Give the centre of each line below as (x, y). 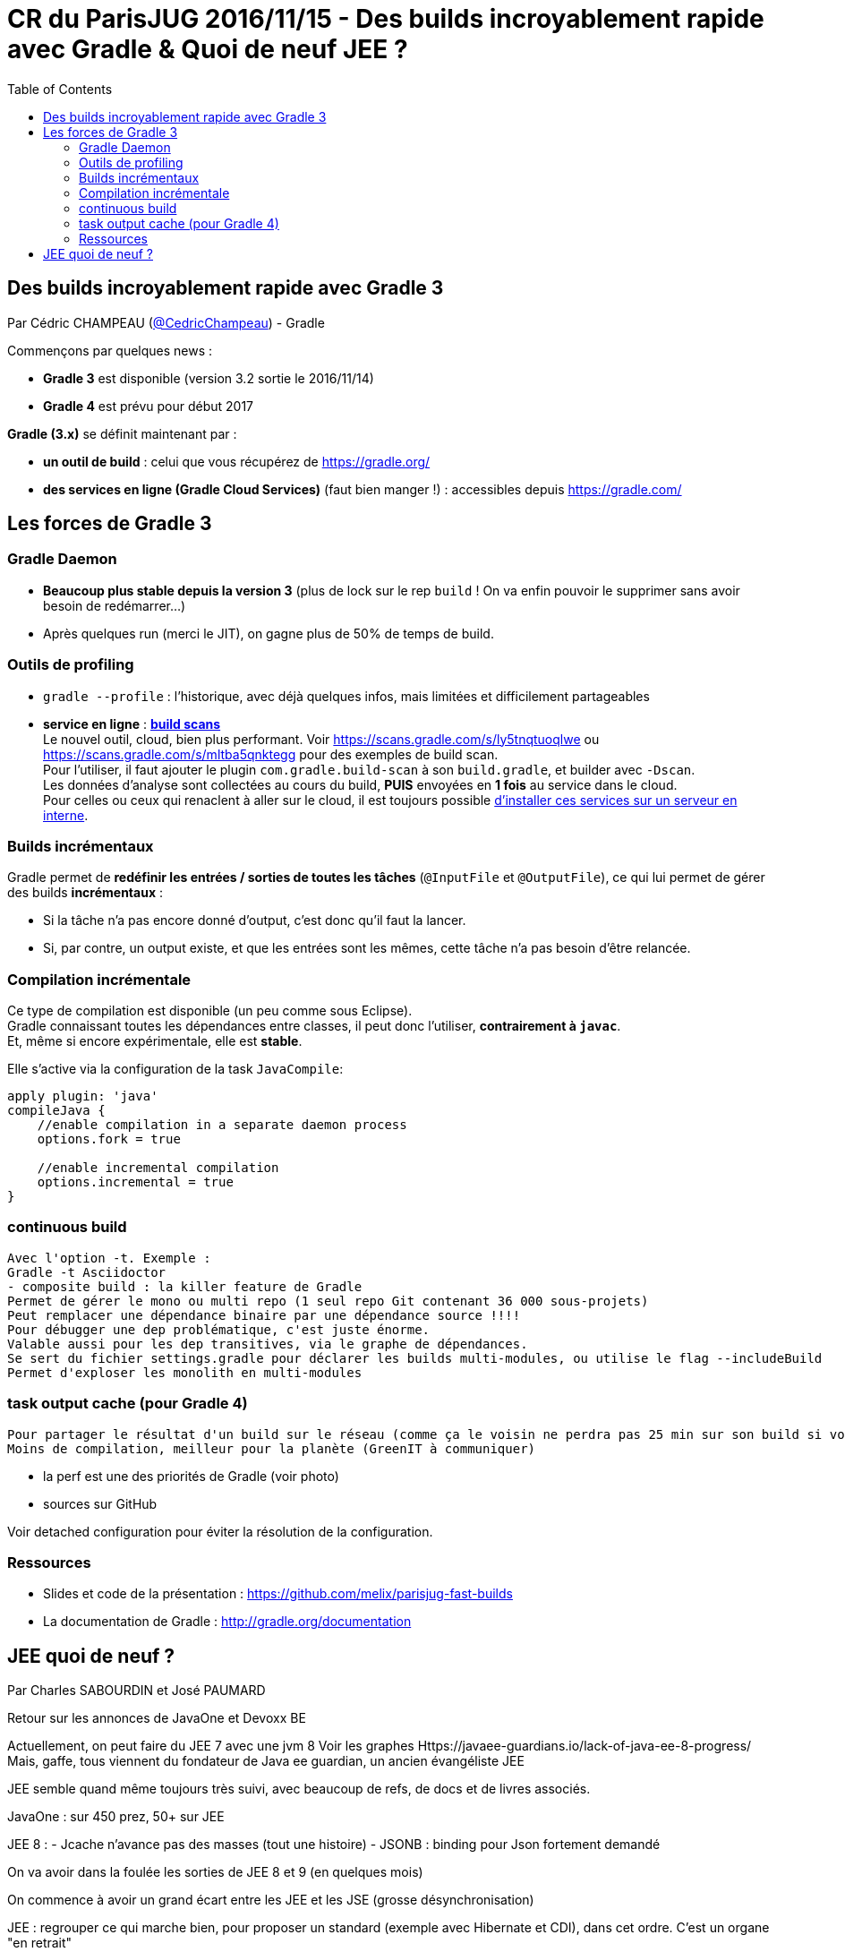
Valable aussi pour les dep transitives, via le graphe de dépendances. (268, 1344)
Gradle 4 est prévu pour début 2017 (149, 406)
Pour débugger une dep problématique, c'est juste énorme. (219, 1329)
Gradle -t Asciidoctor (87, 1272)
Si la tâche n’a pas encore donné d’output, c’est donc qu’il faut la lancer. (255, 920)
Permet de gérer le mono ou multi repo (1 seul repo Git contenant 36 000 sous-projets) (328, 1301)
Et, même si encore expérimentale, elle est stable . (155, 1041)
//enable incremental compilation (158, 1168)
